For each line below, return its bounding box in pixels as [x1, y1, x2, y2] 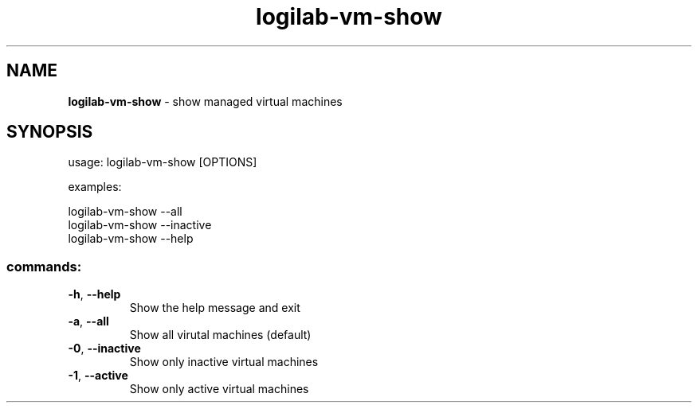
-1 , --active [68, 368, 128, 383]
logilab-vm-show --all [68, 204, 182, 219]
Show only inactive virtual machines [129, 355, 319, 369]
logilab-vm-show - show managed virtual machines [68, 94, 343, 108]
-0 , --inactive [68, 341, 141, 356]
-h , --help [68, 287, 121, 302]
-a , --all [68, 314, 109, 329]
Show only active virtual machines [129, 382, 309, 396]
